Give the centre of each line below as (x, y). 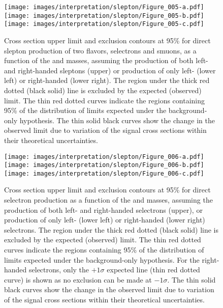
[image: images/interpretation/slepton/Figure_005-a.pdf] (104, 7)
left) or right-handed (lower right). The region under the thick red (107, 80)
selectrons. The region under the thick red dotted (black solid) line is (112, 229)
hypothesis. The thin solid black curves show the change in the (117, 120)
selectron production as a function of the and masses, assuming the (108, 200)
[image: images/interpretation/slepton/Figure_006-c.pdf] (104, 173)
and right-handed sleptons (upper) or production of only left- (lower (110, 70)
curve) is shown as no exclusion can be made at (78, 279)
